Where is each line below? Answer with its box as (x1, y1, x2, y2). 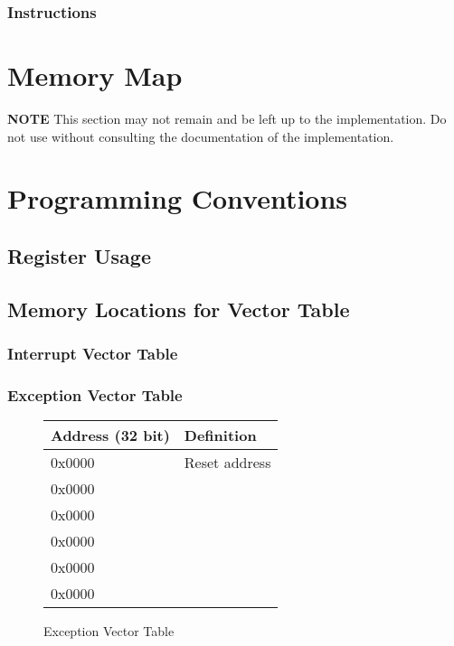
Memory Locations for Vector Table (7, 295, 350, 323)
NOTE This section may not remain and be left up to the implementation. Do (7, 108, 447, 127)
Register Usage (7, 241, 151, 269)
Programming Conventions (7, 180, 348, 217)
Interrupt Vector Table (7, 342, 178, 365)
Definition (184, 425, 257, 446)
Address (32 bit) (51, 425, 170, 446)
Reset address (184, 452, 271, 473)
